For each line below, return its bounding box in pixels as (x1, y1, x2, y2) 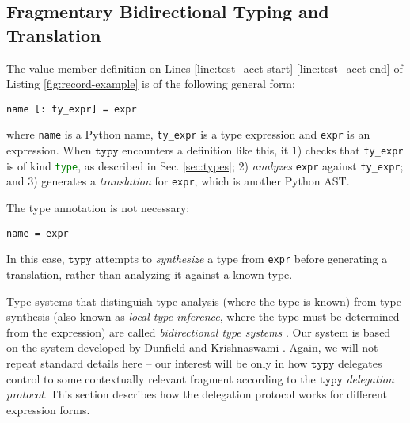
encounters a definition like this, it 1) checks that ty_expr (122, 142, 404, 158)
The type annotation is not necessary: (6, 200, 190, 216)
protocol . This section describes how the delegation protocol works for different (6, 386, 387, 402)
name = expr (6, 227, 69, 239)
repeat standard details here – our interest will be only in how (6, 354, 308, 371)
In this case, (6, 250, 65, 267)
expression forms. (6, 401, 90, 417)
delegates (338, 354, 382, 371)
